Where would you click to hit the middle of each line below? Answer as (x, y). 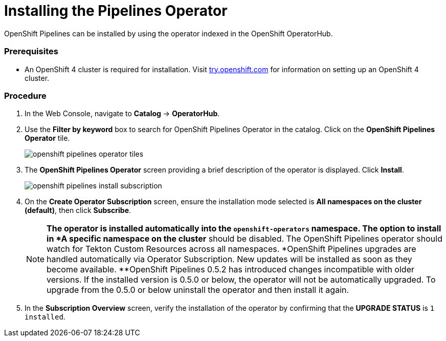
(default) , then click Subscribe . (78, 210)
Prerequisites (31, 51)
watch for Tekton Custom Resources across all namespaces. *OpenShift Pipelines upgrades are (231, 249)
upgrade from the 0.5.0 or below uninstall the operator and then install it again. (198, 290)
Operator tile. (47, 138)
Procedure (25, 95)
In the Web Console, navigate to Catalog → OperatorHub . (122, 114)
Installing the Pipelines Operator (116, 11)
